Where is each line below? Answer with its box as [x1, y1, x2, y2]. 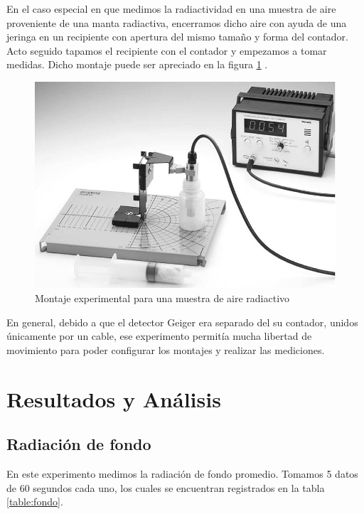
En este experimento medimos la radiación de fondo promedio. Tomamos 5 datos [6, 466, 358, 481]
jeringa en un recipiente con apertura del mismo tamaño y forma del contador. [6, 29, 348, 44]
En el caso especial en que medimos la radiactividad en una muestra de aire [6, 1, 336, 16]
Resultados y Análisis [6, 384, 221, 413]
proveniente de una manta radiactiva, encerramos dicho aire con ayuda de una [6, 15, 347, 30]
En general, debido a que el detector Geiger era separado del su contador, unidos [6, 314, 358, 329]
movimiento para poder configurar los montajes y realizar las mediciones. [6, 342, 325, 357]
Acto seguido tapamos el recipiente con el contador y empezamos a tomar [6, 43, 327, 58]
